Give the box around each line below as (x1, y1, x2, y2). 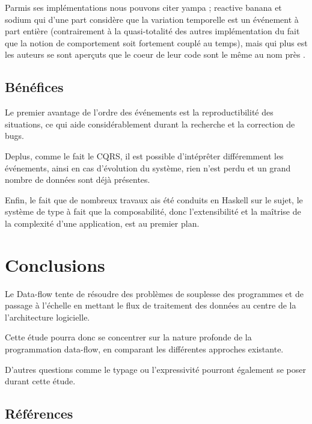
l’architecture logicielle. (5, 310, 90, 323)
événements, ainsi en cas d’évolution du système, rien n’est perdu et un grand (5, 161, 291, 174)
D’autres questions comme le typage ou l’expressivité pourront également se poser (5, 363, 306, 375)
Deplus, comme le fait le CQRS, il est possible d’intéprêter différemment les (5, 149, 284, 162)
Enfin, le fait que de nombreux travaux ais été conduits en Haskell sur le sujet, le (5, 193, 303, 206)
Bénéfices (5, 78, 64, 96)
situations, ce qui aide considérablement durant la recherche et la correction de (5, 117, 295, 130)
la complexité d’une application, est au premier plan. (5, 217, 200, 229)
